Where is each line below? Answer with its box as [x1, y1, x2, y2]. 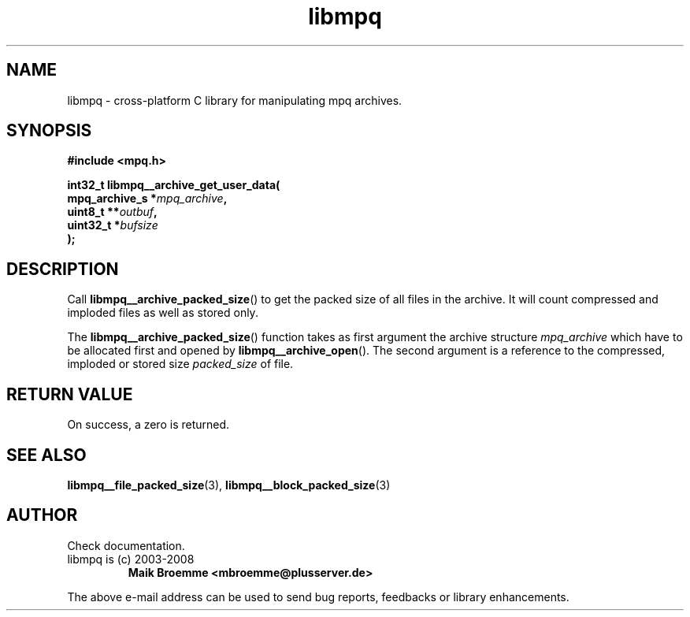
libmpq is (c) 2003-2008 [67, 552, 195, 566]
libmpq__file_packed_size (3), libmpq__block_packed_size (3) [67, 478, 391, 492]
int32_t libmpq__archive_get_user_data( [67, 178, 280, 192]
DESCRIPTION [6, 258, 119, 279]
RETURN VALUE [6, 384, 133, 404]
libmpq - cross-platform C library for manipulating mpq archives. [67, 93, 402, 107]
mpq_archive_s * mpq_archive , [67, 191, 228, 206]
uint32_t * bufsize [67, 218, 158, 232]
